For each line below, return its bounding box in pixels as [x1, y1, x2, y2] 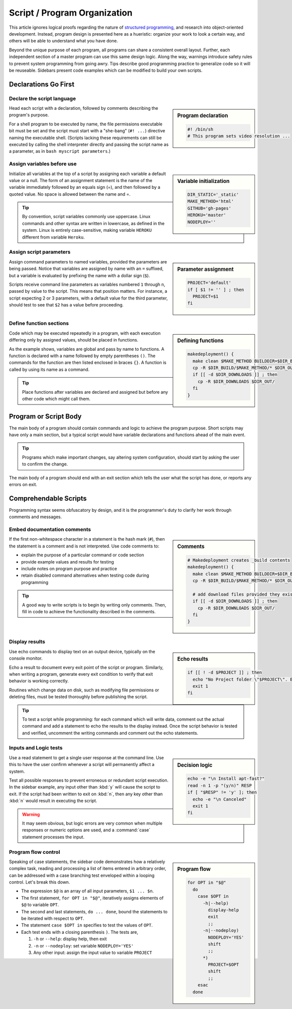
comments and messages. [9, 514, 62, 520]
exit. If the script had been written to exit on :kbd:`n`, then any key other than [9, 791, 163, 797]
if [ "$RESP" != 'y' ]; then [187, 789, 257, 795]
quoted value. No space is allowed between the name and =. [9, 191, 131, 197]
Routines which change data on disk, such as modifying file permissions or [9, 687, 159, 693]
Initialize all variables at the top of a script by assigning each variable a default [9, 171, 166, 177]
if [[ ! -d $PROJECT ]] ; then [187, 670, 262, 675]
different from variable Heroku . [22, 234, 85, 240]
